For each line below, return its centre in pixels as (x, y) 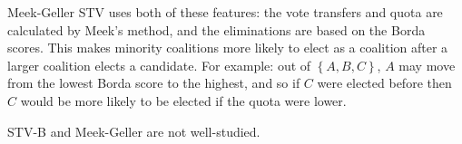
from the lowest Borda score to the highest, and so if (154, 83)
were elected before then (384, 83)
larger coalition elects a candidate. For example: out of (159, 65)
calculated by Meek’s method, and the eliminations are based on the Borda (216, 29)
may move (427, 65)
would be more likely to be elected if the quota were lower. (183, 100)
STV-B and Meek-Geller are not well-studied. (134, 131)
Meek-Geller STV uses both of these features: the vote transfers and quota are (225, 12)
